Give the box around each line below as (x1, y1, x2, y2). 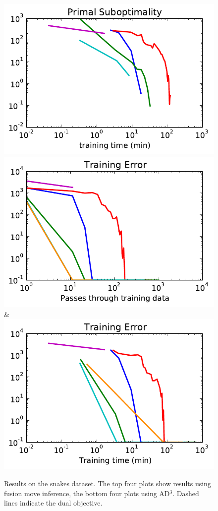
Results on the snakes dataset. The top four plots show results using (4, 478, 211, 488)
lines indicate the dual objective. (4, 498, 103, 508)
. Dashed (172, 488, 199, 498)
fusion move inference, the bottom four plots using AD (4, 488, 170, 498)
